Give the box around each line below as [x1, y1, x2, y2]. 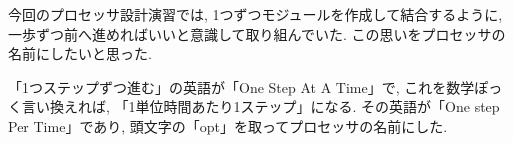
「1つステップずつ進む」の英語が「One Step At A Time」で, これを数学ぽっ [8, 76, 503, 97]
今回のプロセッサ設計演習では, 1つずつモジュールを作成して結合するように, [8, 4, 503, 24]
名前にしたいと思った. [8, 43, 152, 64]
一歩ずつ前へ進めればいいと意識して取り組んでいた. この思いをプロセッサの [8, 23, 506, 44]
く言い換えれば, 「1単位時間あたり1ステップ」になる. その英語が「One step [8, 96, 500, 117]
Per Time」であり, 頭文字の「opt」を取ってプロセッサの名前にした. [8, 115, 448, 136]
